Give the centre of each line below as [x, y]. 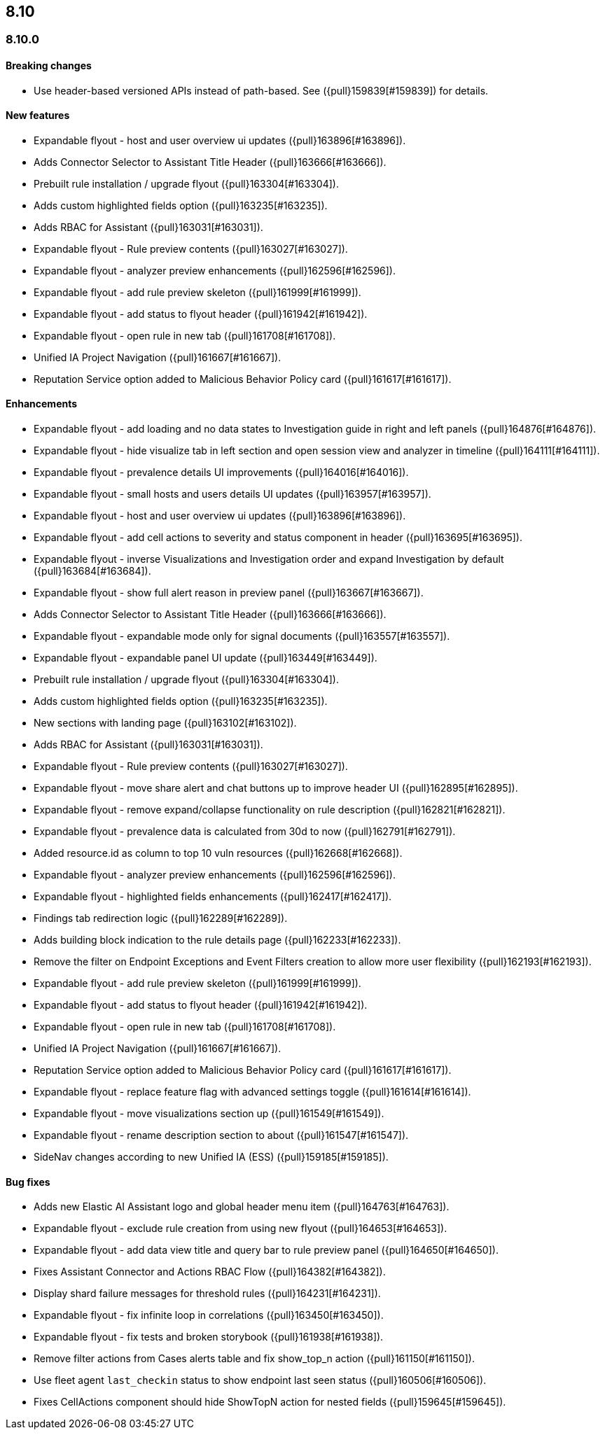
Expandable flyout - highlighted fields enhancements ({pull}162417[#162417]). [213, 897]
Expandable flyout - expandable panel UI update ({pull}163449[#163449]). [206, 658]
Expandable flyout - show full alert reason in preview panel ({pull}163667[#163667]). [229, 593]
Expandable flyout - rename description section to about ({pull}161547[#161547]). [221, 1135]
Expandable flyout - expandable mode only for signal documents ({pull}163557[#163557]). [242, 636]
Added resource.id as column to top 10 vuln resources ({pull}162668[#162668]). [218, 853]
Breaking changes [49, 66]
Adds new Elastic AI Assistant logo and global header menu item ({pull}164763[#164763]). [242, 1207]
